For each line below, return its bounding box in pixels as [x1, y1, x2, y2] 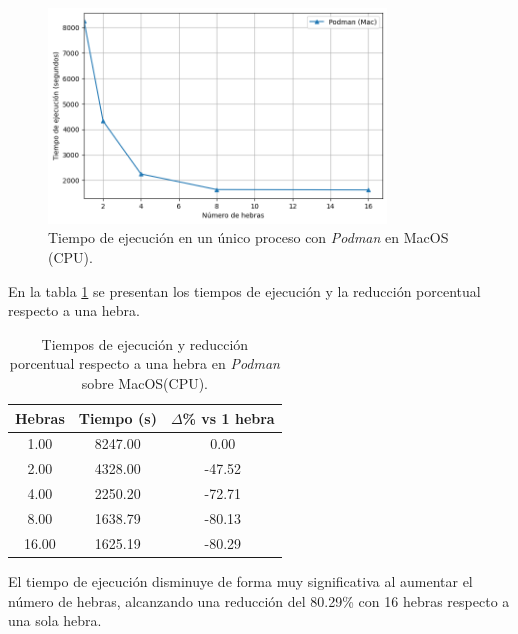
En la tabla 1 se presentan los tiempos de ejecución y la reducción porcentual [8, 280, 481, 301]
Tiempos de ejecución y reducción [41, 333, 249, 354]
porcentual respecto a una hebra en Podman [9, 353, 280, 374]
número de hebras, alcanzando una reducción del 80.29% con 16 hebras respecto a [8, 590, 510, 611]
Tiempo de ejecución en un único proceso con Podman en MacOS [48, 227, 449, 248]
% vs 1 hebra [182, 407, 275, 428]
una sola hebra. [8, 610, 102, 631]
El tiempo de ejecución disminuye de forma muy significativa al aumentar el [8, 570, 473, 591]
